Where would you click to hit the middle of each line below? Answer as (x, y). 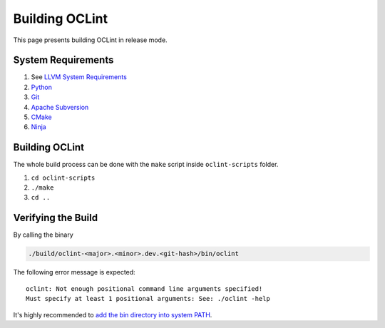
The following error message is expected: (74, 272)
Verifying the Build (56, 218)
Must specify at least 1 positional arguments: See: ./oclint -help (148, 299)
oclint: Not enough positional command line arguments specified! (144, 288)
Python (42, 87)
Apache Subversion (60, 107)
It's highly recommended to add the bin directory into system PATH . (113, 314)
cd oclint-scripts (63, 178)
